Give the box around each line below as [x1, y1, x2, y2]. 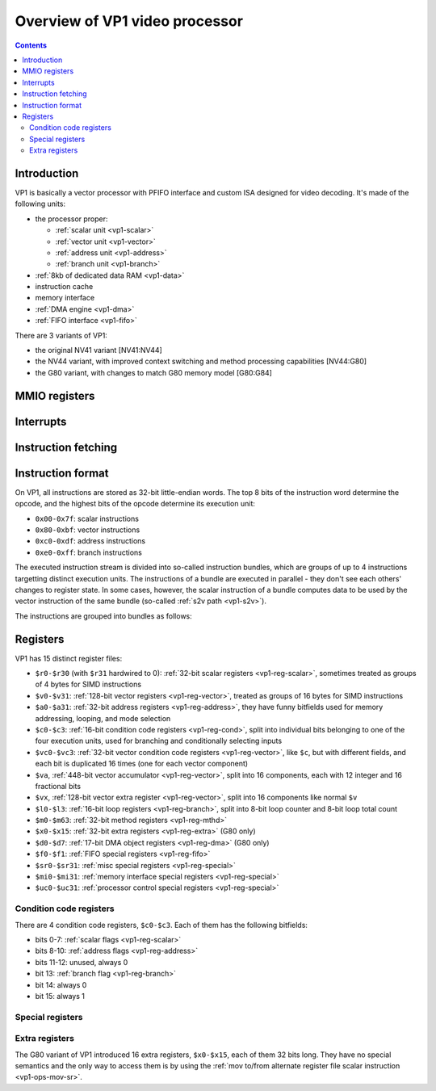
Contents [15, 40, 48, 50]
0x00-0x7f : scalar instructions [35, 514, 139, 523]
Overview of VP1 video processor [15, 12, 244, 30]
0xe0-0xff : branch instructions [35, 548, 143, 557]
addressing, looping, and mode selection [35, 713, 171, 723]
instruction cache [35, 282, 94, 292]
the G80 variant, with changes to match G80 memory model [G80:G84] [35, 367, 272, 377]
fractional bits [35, 781, 81, 791]
